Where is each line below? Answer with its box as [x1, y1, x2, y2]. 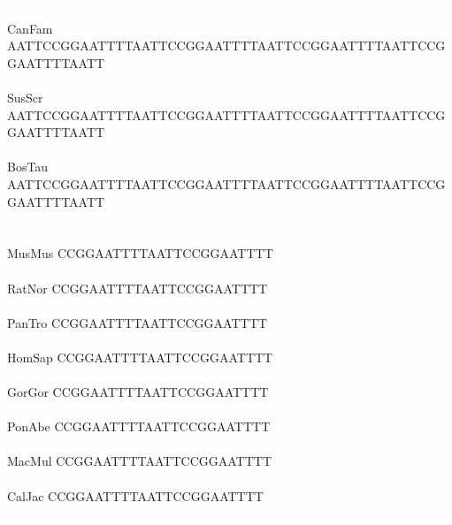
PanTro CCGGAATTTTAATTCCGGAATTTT [7, 313, 267, 331]
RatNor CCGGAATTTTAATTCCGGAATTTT [7, 278, 268, 297]
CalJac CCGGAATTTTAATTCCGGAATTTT [7, 486, 264, 505]
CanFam [7, 19, 53, 37]
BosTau [7, 157, 49, 176]
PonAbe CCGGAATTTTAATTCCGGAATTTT [7, 417, 271, 436]
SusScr [7, 87, 43, 106]
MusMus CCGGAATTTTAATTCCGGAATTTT [7, 244, 273, 262]
